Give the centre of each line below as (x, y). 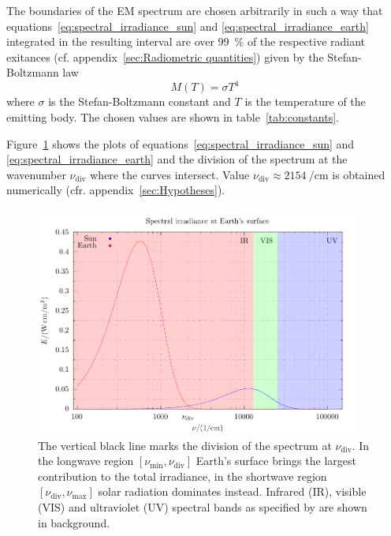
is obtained (359, 174)
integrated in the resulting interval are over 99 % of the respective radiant (186, 41)
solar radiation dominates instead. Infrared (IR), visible (232, 491)
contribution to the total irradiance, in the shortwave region (182, 476)
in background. (74, 522)
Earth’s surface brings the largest (276, 461)
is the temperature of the (305, 101)
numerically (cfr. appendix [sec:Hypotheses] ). (116, 190)
